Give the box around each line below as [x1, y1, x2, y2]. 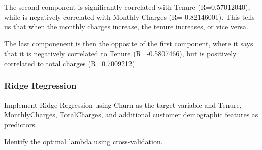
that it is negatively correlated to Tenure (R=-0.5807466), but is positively [4, 48, 237, 59]
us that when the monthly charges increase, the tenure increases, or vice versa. [4, 21, 248, 32]
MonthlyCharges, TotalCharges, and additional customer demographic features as [4, 109, 258, 120]
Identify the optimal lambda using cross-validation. [4, 136, 163, 146]
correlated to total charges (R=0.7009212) [4, 58, 135, 68]
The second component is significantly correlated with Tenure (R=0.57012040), [4, 2, 250, 12]
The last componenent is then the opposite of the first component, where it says [4, 38, 253, 48]
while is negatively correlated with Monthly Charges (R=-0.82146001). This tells [4, 11, 255, 22]
